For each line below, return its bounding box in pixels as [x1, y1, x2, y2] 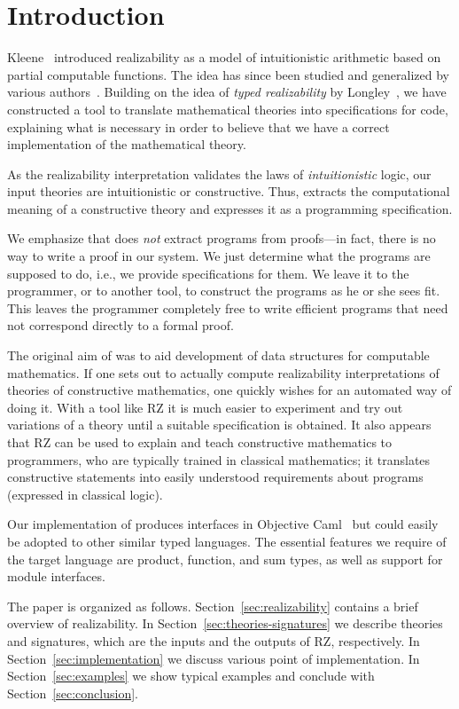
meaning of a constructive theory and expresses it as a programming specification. [7, 199, 453, 217]
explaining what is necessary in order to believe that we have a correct [7, 117, 390, 136]
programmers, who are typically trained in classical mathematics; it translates [7, 450, 431, 469]
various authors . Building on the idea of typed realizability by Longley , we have [7, 83, 447, 101]
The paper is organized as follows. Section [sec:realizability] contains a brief [7, 596, 418, 615]
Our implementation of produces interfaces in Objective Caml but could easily [7, 515, 439, 533]
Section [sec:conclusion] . [7, 683, 138, 702]
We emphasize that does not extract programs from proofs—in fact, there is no [7, 229, 436, 248]
